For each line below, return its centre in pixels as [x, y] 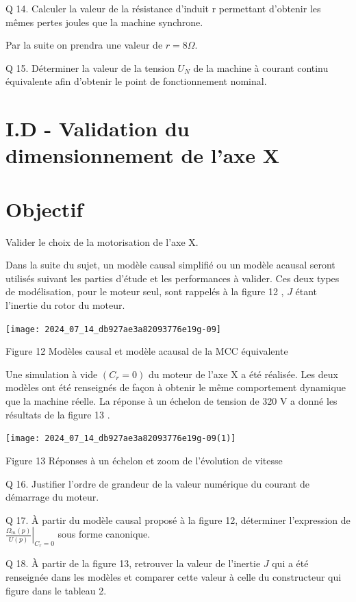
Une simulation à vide [52, 374]
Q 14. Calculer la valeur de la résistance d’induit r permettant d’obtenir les [163, 8]
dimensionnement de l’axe [131, 155]
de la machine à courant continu [261, 67]
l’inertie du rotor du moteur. [65, 305]
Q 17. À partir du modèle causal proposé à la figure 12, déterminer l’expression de [178, 519]
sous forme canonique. [104, 534]
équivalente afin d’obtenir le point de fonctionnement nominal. [136, 81]
